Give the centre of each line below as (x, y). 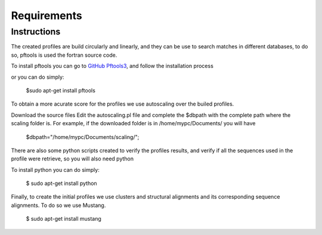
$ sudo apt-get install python (62, 183)
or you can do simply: (38, 77)
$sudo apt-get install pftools (61, 90)
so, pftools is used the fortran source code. (64, 55)
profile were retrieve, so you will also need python (72, 159)
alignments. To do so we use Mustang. (58, 205)
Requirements (47, 16)
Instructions (36, 32)
